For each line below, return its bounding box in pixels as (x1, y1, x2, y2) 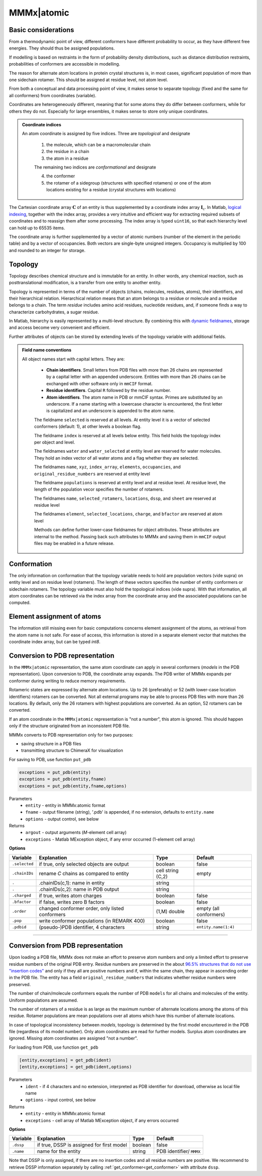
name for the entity (37, 1148, 81, 1155)
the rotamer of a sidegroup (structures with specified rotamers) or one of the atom (46, 180, 211, 186)
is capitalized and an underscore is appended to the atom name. (46, 408, 175, 414)
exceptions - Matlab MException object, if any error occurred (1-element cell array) (25, 836, 195, 842)
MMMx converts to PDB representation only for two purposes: (9, 732, 133, 738)
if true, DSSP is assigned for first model (37, 1142, 127, 1148)
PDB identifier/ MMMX (156, 1148, 201, 1155)
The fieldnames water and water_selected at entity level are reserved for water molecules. (34, 448, 222, 454)
